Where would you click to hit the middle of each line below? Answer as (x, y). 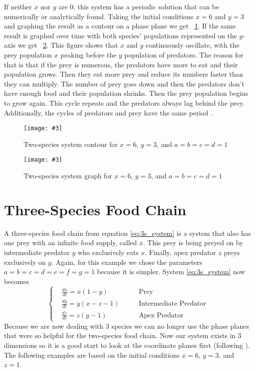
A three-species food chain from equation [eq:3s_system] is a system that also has (127, 233)
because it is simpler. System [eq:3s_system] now (171, 271)
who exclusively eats (108, 252)
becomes (17, 281)
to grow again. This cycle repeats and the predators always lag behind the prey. (124, 102)
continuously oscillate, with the (192, 45)
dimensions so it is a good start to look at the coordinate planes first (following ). (127, 345)
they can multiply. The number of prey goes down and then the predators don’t (124, 83)
